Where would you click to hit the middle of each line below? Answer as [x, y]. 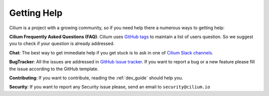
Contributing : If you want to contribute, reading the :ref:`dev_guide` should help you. [96, 78]
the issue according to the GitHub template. [54, 69]
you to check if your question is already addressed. [62, 44]
